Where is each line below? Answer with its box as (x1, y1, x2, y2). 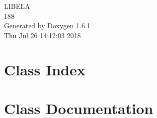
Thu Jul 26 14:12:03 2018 (4, 30, 81, 40)
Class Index (4, 59, 85, 79)
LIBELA (4, 1, 30, 11)
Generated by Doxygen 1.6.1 (4, 20, 90, 31)
